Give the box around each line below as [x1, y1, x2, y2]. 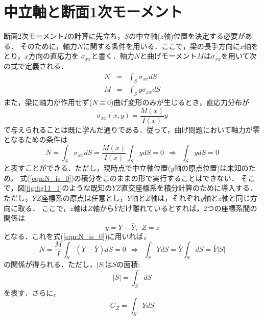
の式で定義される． [4, 60, 68, 71]
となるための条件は [4, 134, 68, 145]
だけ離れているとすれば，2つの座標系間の [118, 202, 257, 213]
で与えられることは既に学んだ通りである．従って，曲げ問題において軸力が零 [4, 124, 260, 135]
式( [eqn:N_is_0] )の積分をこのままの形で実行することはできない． [19, 172, 238, 183]
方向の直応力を [29, 50, 79, 61]
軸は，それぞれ [150, 193, 201, 203]
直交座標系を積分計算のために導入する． [121, 182, 257, 193]
